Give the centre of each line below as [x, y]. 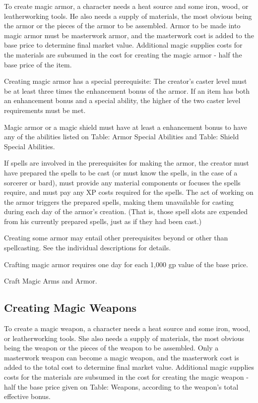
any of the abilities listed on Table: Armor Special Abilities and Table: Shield [122, 137]
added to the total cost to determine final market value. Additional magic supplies [129, 367]
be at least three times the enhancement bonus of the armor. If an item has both [127, 90]
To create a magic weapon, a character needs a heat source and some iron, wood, [127, 328]
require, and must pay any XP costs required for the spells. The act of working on [129, 192]
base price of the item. [38, 64]
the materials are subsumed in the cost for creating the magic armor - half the [123, 54]
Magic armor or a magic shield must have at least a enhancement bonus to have [126, 127]
